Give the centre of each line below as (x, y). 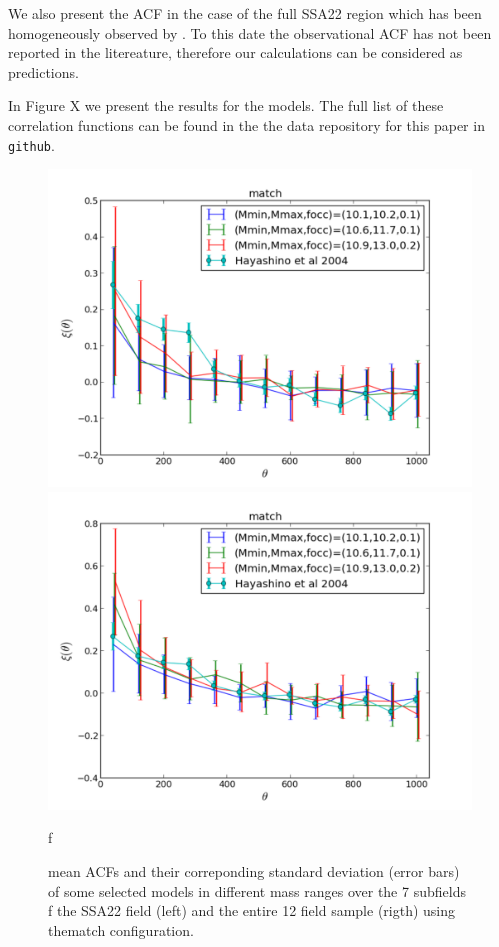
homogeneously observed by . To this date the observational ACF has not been (250, 32)
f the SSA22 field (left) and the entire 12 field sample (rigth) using (252, 910)
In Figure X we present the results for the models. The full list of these (226, 105)
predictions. (43, 71)
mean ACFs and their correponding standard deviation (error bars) (254, 871)
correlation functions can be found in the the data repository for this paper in (246, 124)
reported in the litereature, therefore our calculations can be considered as (235, 52)
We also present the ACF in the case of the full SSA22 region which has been (245, 13)
